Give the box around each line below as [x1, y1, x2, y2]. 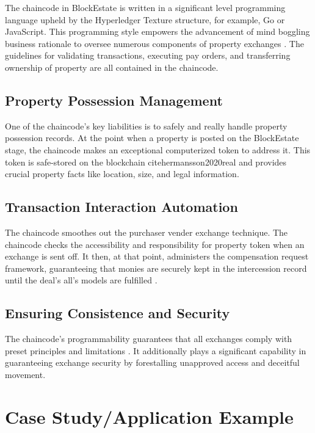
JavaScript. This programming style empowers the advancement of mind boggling [5, 25, 310, 38]
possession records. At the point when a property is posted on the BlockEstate [5, 131, 299, 144]
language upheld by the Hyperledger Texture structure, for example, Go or [5, 13, 285, 26]
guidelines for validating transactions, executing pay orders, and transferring [5, 49, 291, 62]
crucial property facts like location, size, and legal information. [5, 167, 239, 180]
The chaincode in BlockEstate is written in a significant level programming [5, 1, 286, 13]
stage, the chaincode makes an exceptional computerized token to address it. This [5, 143, 311, 156]
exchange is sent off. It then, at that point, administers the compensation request [5, 250, 309, 263]
